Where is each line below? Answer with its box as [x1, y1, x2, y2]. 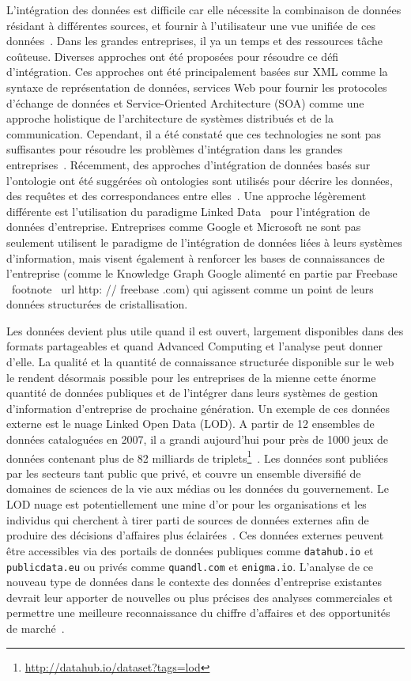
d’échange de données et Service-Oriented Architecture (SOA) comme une [6, 94, 364, 111]
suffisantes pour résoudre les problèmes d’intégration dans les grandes [6, 141, 343, 157]
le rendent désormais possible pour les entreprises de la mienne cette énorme [6, 369, 376, 385]
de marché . [6, 619, 65, 636]
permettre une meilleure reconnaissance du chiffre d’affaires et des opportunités [6, 604, 390, 621]
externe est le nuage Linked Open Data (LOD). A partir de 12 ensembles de [6, 415, 375, 432]
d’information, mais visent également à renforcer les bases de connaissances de [6, 249, 385, 266]
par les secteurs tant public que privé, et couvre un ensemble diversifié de [6, 464, 361, 481]
